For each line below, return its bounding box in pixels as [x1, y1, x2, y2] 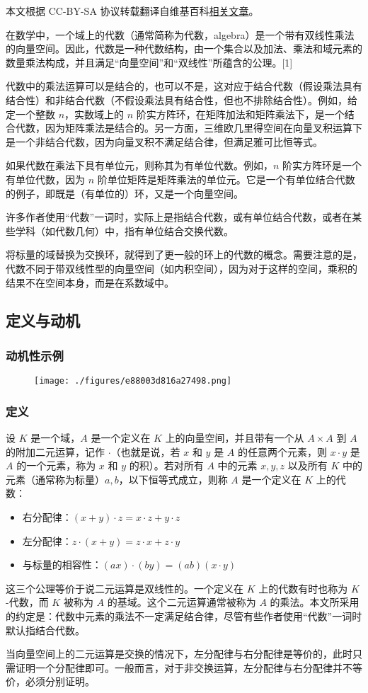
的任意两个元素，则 [237, 444, 327, 459]
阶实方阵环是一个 [282, 158, 362, 173]
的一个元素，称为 [16, 458, 96, 473]
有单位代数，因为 [6, 171, 85, 186]
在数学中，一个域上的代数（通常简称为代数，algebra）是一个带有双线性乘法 [6, 27, 355, 42]
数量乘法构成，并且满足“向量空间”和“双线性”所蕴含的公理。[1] [6, 55, 293, 69]
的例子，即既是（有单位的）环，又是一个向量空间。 [6, 185, 243, 200]
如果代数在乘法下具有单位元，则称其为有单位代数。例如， [6, 158, 273, 173]
